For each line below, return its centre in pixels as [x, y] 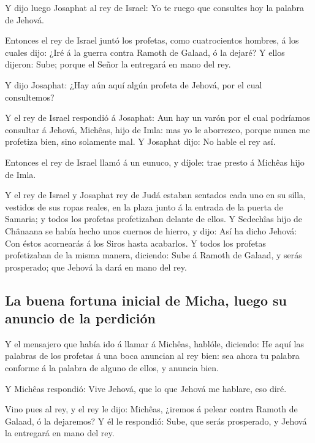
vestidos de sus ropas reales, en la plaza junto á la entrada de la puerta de [144, 206]
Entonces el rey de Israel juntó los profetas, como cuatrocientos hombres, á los [152, 40]
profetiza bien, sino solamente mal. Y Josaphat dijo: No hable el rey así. [140, 141]
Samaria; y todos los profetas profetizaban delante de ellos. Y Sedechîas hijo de [154, 219]
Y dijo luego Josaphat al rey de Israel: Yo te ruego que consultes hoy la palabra [154, 7]
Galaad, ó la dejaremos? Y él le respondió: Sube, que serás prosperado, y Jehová [156, 421]
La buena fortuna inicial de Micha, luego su [146, 300]
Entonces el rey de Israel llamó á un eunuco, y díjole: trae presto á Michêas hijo [155, 162]
